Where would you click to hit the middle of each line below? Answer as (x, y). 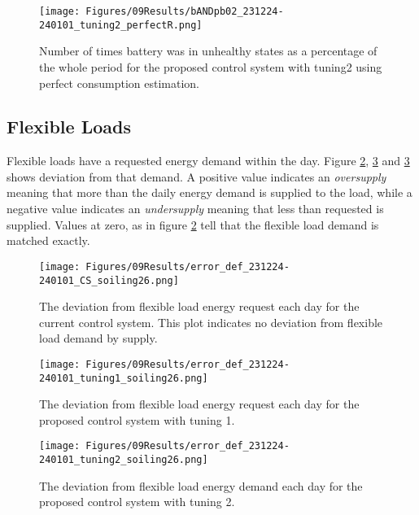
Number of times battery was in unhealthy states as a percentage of (208, 51)
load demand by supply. (98, 338)
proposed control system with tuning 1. (137, 419)
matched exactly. (48, 240)
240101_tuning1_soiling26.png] (124, 378)
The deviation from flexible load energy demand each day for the (201, 485)
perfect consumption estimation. (119, 83)
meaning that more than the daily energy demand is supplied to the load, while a (209, 192)
